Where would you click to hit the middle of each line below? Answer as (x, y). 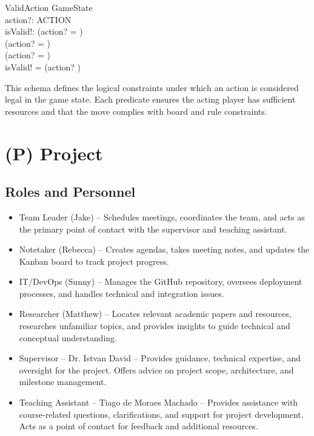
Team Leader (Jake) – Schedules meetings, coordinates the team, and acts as (162, 216)
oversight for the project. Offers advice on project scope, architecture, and (156, 370)
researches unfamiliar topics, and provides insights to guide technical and (155, 326)
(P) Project (54, 153)
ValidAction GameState (49, 7)
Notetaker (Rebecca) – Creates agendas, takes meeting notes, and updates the (164, 249)
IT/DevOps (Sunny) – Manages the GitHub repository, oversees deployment (161, 281)
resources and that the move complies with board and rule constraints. (136, 111)
